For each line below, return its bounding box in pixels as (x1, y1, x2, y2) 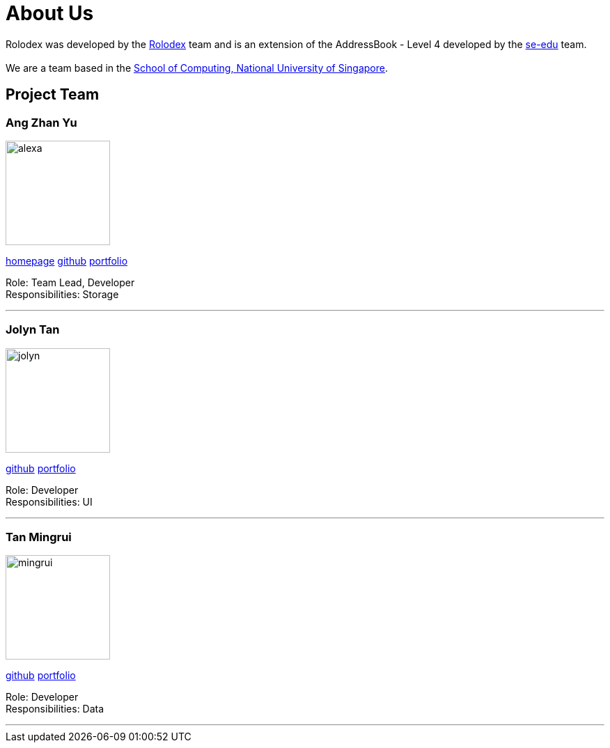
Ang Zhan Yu (6, 115, 77, 130)
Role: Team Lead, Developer (6, 276, 135, 288)
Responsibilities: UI (6, 495, 93, 508)
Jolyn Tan (6, 322, 60, 337)
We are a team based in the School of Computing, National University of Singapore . (6, 61, 389, 74)
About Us (6, 1, 94, 25)
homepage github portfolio (6, 254, 128, 267)
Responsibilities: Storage (6, 288, 119, 300)
